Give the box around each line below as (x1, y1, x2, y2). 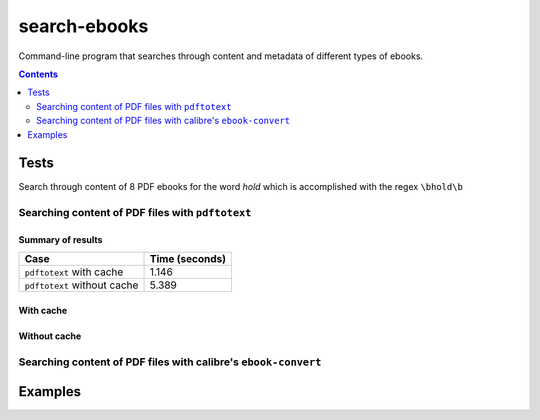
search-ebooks (18, 15, 149, 37)
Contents (18, 68, 59, 80)
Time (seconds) (149, 252, 227, 266)
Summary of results (18, 233, 103, 245)
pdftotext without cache (24, 278, 139, 292)
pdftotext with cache (24, 265, 124, 279)
